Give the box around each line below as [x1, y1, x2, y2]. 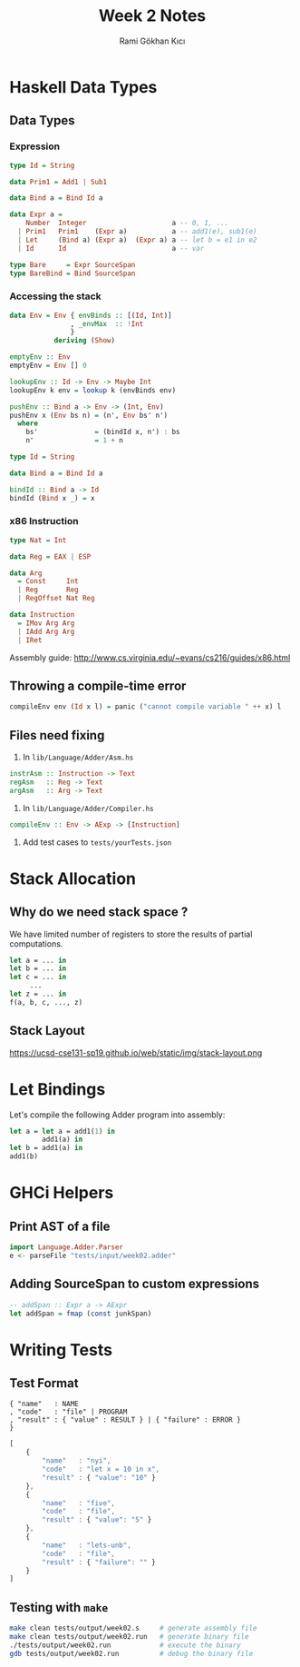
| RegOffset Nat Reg [17, 594, 95, 603]
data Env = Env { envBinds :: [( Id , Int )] [9, 311, 172, 320]
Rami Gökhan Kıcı [119, 35, 186, 46]
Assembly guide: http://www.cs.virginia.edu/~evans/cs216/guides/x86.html [9, 651, 291, 663]
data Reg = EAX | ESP [9, 551, 92, 561]
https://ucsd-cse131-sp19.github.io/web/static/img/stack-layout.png [9, 1047, 263, 1058]
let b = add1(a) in [9, 1144, 83, 1153]
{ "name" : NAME [9, 1400, 79, 1409]
